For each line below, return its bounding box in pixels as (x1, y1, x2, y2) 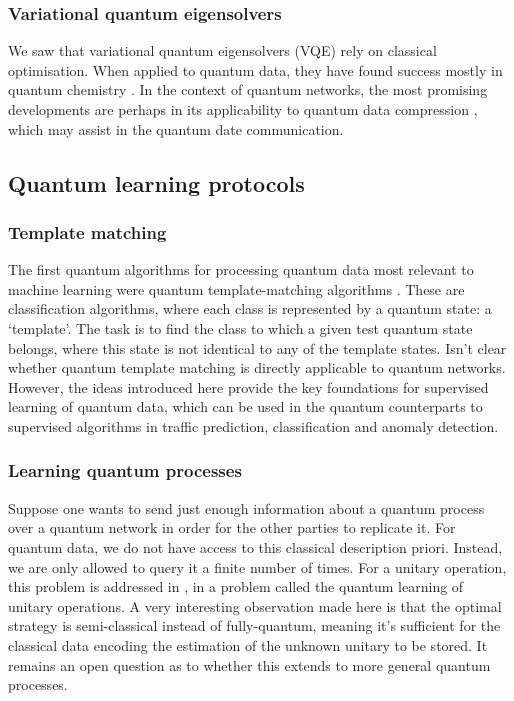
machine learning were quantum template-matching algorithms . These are (8, 278, 465, 299)
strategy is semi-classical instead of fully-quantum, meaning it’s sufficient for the (8, 615, 501, 636)
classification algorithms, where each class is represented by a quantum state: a (8, 298, 492, 319)
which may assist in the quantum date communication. (8, 118, 344, 139)
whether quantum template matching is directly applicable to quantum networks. (8, 357, 506, 378)
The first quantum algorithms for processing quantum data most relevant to (8, 259, 474, 280)
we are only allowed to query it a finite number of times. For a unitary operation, (8, 556, 507, 577)
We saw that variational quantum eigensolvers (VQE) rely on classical (8, 40, 437, 61)
